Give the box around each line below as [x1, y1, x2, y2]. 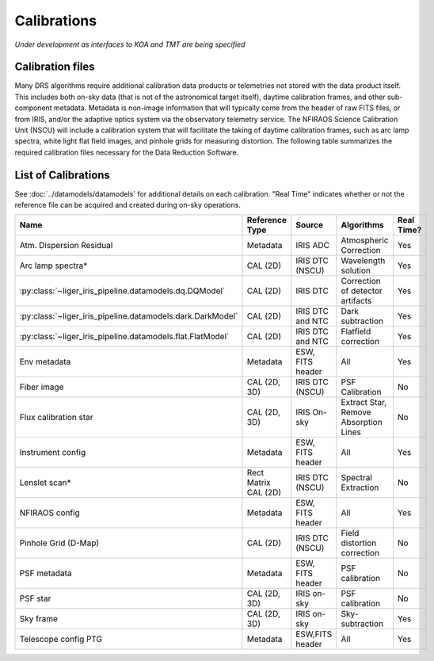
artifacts [341, 296, 372, 307]
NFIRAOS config [19, 507, 81, 518]
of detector [341, 285, 383, 296]
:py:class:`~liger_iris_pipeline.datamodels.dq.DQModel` [19, 285, 226, 296]
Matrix [246, 477, 271, 488]
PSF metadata [19, 567, 72, 579]
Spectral [341, 472, 372, 483]
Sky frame [19, 613, 59, 625]
